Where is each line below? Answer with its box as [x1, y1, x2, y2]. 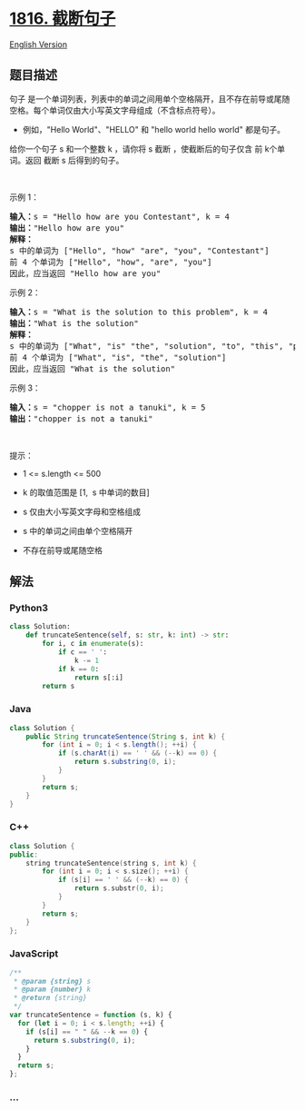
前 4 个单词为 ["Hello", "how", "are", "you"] [9, 256, 212, 267]
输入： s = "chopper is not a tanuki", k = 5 [9, 401, 206, 412]
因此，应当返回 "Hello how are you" [9, 268, 162, 278]
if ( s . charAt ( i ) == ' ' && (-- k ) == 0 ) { [57, 748, 218, 758]
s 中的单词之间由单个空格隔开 [22, 525, 133, 536]
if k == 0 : [57, 664, 100, 673]
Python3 [9, 601, 48, 614]
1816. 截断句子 [9, 8, 116, 29]
